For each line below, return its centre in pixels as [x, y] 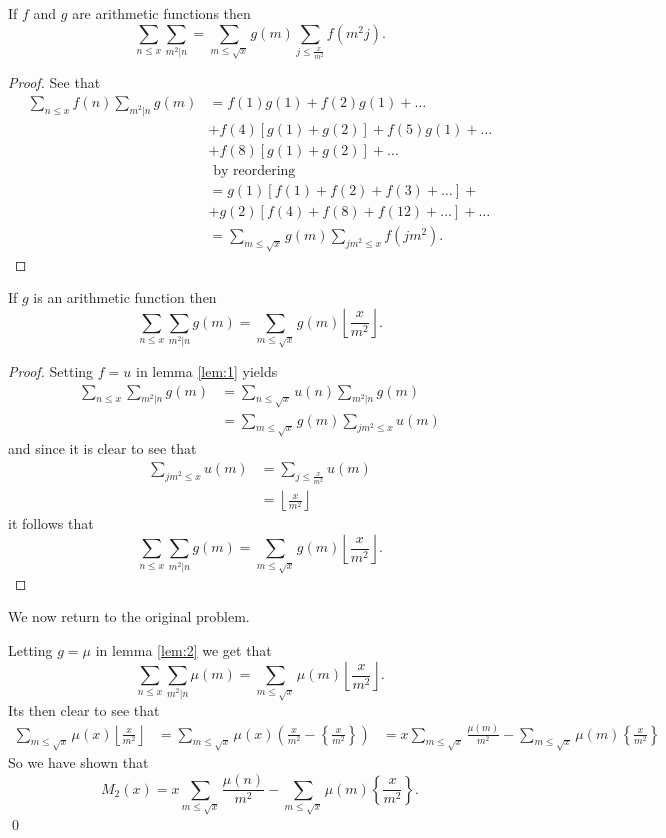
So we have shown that [78, 762]
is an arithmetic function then [125, 297]
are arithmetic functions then [161, 13]
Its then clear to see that [84, 709]
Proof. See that [54, 82]
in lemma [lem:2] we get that [183, 650]
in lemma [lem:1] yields [207, 370]
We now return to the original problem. [129, 616]
